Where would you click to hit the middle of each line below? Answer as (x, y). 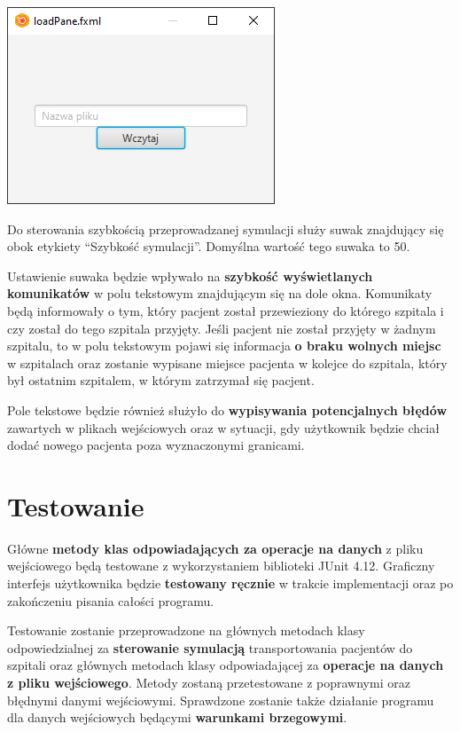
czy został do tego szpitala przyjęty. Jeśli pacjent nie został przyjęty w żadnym (222, 328)
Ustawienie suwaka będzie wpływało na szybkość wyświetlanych (190, 275)
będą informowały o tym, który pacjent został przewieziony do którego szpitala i (226, 310)
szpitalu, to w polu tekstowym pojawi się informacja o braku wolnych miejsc (224, 346)
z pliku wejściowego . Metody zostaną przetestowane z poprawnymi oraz (209, 682)
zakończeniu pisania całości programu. (111, 600)
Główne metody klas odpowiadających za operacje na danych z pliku (215, 548)
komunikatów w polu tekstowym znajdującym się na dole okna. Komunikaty (220, 293)
